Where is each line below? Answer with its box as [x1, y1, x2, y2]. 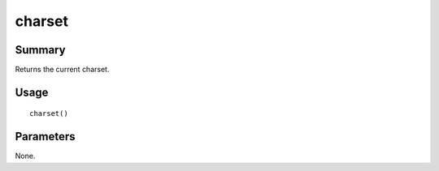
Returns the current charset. [15, 65, 110, 75]
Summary [15, 43, 66, 57]
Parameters [15, 130, 76, 143]
